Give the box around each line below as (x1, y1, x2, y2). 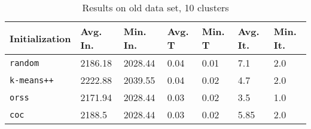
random (10, 58, 39, 68)
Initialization (10, 31, 71, 45)
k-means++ (10, 75, 54, 85)
